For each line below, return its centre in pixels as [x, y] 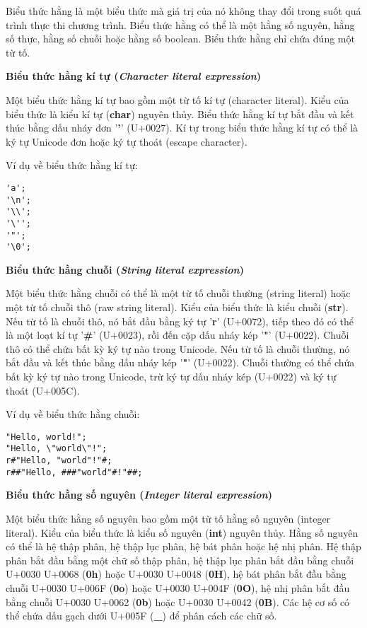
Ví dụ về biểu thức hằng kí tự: [72, 165]
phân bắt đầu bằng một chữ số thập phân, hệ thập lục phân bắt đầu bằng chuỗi [180, 560]
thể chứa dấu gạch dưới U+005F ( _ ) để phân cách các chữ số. [141, 616]
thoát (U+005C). [43, 390]
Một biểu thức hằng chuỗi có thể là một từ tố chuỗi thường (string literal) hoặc [178, 293]
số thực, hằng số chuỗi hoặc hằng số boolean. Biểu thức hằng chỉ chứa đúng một [180, 39]
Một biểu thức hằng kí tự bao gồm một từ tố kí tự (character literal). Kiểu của [177, 99]
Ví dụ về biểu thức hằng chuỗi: [73, 414]
